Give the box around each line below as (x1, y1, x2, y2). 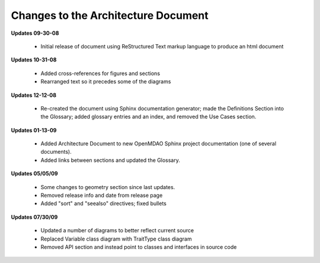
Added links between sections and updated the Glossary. (40, 157, 180, 164)
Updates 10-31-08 (11, 56, 57, 63)
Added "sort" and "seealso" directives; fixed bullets (40, 200, 167, 207)
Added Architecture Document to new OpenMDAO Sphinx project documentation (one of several (40, 140, 277, 147)
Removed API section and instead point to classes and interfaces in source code (40, 243, 237, 251)
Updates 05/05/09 (11, 170, 59, 177)
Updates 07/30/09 (11, 213, 58, 220)
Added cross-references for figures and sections (40, 70, 160, 77)
